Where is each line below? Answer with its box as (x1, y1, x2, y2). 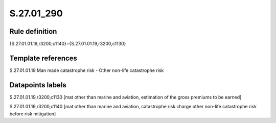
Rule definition (9, 27, 57, 36)
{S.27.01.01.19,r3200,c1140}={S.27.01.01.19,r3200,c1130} (9, 41, 126, 47)
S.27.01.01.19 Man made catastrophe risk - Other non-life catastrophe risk (9, 67, 164, 73)
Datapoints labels (9, 81, 66, 89)
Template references (9, 54, 78, 62)
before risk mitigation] (9, 110, 56, 117)
